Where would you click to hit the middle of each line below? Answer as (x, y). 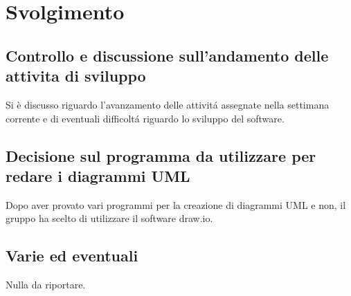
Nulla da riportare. (46, 285)
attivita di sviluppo (76, 76)
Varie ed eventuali (72, 256)
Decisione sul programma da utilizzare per (161, 155)
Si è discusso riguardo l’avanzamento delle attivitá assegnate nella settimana (168, 104)
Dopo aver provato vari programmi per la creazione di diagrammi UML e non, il (176, 204)
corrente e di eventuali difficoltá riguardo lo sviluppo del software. (145, 118)
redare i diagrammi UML (98, 175)
